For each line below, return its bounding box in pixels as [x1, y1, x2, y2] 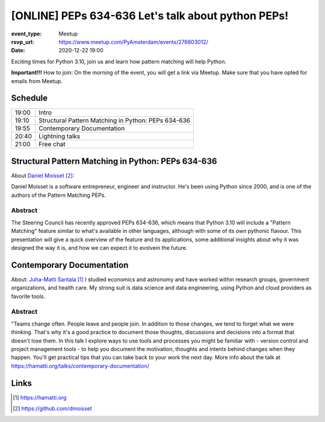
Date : [11, 47, 25, 54]
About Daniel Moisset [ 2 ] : [11, 172, 75, 179]
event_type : [11, 30, 42, 37]
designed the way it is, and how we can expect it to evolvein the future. [11, 244, 188, 252]
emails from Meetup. [11, 77, 63, 84]
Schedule [11, 93, 48, 104]
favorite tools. [11, 293, 45, 300]
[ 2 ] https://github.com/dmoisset [13, 405, 93, 412]
